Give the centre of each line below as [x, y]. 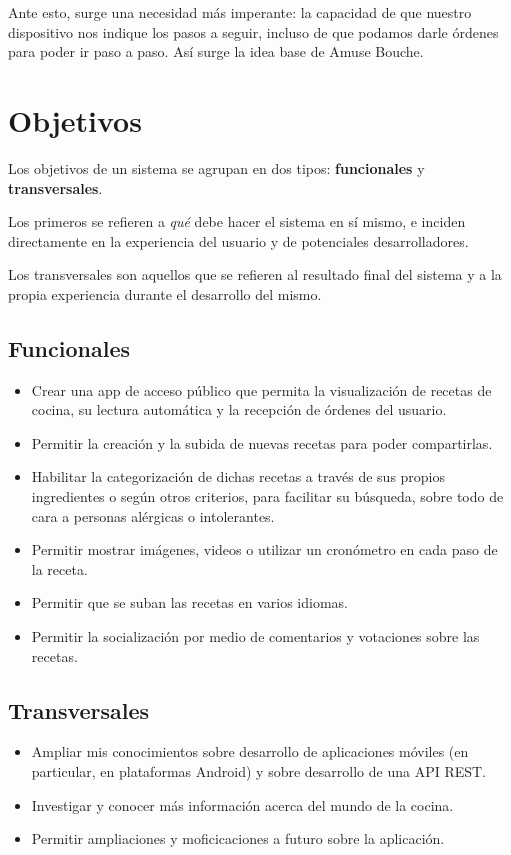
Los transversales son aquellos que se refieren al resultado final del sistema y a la [255, 274]
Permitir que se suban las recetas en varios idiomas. [189, 602]
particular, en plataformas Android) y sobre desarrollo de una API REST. [258, 771]
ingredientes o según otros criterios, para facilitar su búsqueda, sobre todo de [267, 496]
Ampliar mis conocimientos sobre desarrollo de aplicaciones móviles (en [250, 751]
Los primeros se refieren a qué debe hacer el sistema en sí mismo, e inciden [237, 221]
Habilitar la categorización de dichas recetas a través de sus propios [238, 476]
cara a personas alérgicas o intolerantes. [153, 515]
